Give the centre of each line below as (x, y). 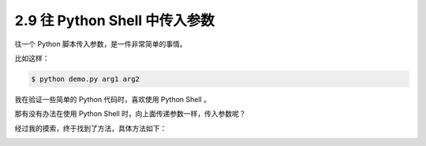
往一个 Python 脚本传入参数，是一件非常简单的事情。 (101, 44)
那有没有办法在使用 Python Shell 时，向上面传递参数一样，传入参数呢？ (130, 114)
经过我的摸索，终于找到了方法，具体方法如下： (91, 128)
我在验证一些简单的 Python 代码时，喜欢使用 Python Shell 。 (112, 99)
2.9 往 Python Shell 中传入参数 (114, 20)
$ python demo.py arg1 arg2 (85, 79)
